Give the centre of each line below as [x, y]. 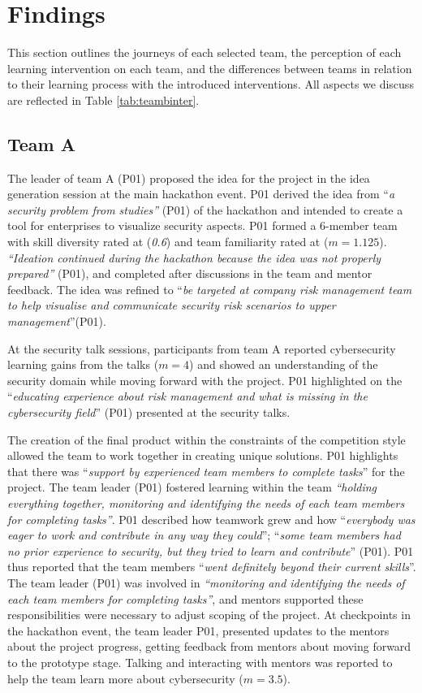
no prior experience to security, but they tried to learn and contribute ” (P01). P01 [211, 550]
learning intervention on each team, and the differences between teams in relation [210, 68]
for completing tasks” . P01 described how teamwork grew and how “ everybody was [211, 519]
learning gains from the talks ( [83, 364]
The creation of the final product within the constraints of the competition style [207, 439]
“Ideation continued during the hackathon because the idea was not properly [194, 257]
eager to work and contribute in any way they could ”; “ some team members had [204, 535]
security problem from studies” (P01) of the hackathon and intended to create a [205, 209]
